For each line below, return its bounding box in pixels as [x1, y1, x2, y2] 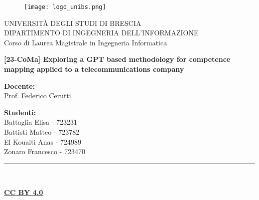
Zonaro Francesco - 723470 [4, 146, 85, 157]
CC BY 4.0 [4, 187, 43, 198]
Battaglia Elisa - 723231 [4, 117, 78, 127]
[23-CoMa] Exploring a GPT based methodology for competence [4, 54, 231, 64]
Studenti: [4, 107, 36, 117]
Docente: [4, 80, 35, 91]
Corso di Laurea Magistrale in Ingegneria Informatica [4, 37, 167, 47]
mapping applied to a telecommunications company [4, 64, 184, 74]
